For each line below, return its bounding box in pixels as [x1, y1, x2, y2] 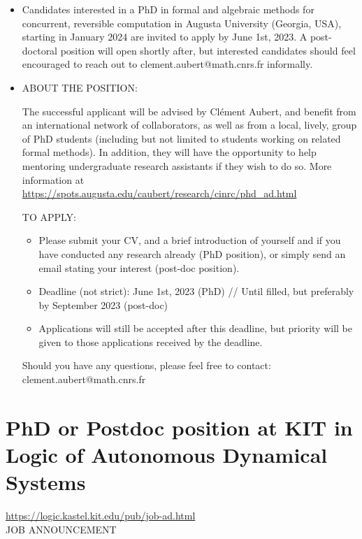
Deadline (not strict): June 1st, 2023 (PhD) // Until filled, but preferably [38, 284, 354, 299]
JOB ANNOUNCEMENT [6, 522, 117, 536]
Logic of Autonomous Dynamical [6, 440, 328, 469]
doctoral [22, 43, 58, 57]
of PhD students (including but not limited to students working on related [22, 131, 341, 145]
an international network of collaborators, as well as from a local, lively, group [22, 117, 357, 132]
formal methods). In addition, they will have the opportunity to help [22, 145, 317, 159]
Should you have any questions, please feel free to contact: [22, 358, 271, 373]
